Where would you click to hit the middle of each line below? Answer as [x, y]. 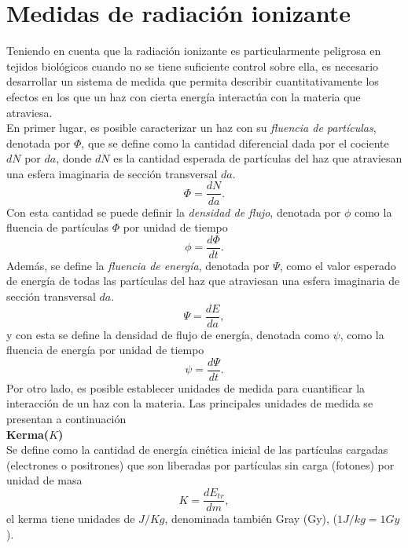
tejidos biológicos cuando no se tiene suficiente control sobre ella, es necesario [193, 66]
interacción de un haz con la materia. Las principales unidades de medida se [190, 403]
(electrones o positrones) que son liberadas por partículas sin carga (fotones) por [200, 464]
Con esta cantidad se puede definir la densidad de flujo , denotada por [174, 212]
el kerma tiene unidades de [71, 519]
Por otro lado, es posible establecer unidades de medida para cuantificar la [186, 387]
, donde [74, 158]
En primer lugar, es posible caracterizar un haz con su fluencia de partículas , [191, 128]
